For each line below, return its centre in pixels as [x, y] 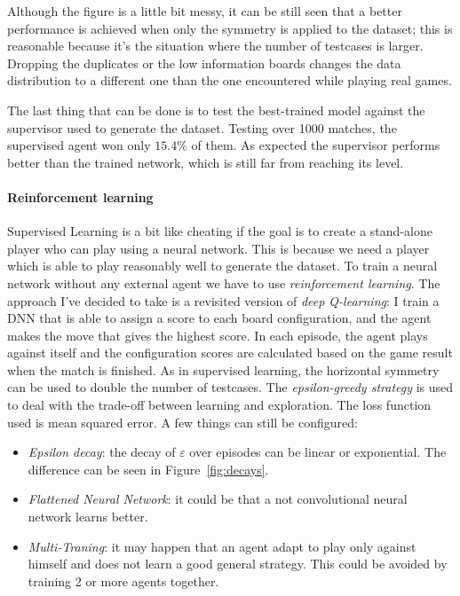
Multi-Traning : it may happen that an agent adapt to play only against [222, 546]
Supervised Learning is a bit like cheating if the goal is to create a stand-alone [220, 231]
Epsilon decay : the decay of [102, 452]
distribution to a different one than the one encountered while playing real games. [230, 80]
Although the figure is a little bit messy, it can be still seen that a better [205, 11]
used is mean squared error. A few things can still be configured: [182, 422]
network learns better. [88, 517]
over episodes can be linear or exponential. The [318, 452]
